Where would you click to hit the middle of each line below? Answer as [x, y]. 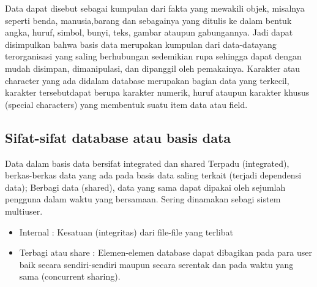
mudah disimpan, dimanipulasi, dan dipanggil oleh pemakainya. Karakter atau [153, 68]
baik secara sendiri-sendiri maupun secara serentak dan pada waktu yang [156, 264]
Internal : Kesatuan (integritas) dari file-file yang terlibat [126, 232]
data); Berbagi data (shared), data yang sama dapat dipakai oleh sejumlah [145, 187]
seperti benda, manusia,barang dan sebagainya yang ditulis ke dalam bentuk [148, 20]
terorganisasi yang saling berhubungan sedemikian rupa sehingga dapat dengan [153, 56]
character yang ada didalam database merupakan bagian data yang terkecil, [147, 80]
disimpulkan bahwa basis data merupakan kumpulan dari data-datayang [141, 44]
